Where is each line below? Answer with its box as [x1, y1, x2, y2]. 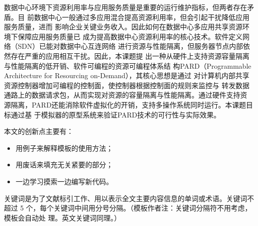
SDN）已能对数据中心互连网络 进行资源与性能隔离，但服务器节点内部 [17, 41, 243, 51]
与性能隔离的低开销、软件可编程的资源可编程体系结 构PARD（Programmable [4, 60, 252, 71]
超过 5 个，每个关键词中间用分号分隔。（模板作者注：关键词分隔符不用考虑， [4, 203, 252, 213]
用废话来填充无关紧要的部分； [15, 159, 113, 170]
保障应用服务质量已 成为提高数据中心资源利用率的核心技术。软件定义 [17, 31, 243, 41]
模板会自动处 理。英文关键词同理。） [4, 212, 121, 223]
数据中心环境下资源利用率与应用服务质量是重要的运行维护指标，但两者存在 [4, 2, 247, 12]
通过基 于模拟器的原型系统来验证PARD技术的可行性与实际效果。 [10, 109, 221, 119]
